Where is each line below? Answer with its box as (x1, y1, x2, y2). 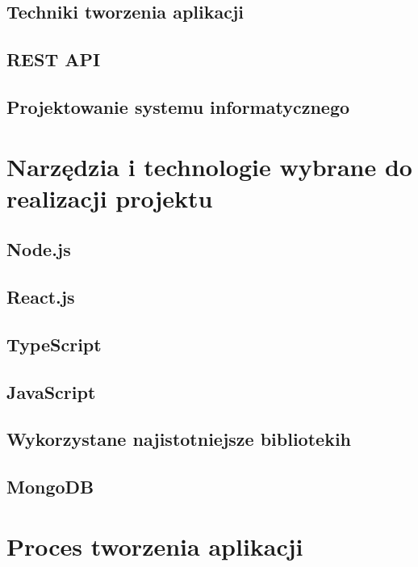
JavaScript (6, 379, 96, 404)
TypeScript (6, 331, 102, 356)
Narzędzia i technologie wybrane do (6, 149, 412, 183)
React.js (6, 284, 75, 309)
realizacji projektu (6, 181, 213, 214)
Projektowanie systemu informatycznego (6, 94, 350, 119)
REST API (6, 47, 101, 72)
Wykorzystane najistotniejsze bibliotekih (6, 426, 352, 451)
